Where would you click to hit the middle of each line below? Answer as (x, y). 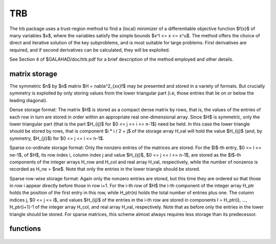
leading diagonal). (28, 100)
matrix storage (33, 74)
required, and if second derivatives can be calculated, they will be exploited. (90, 50)
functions (25, 229)
